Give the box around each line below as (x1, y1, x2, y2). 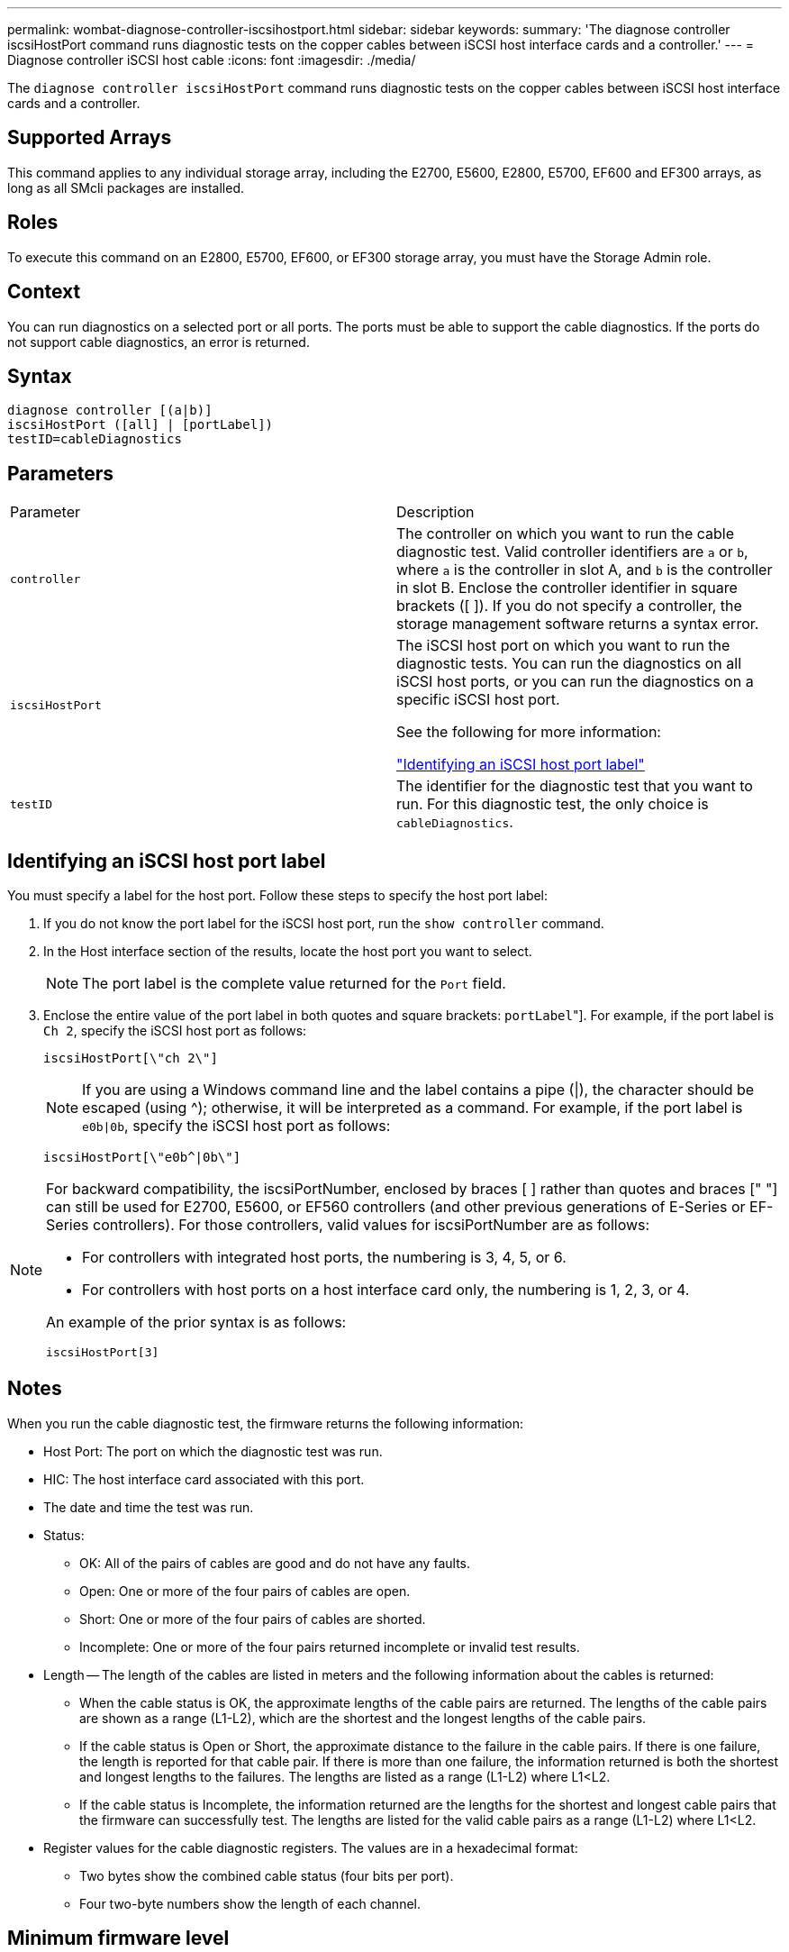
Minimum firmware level (7, 1927, 230, 1950)
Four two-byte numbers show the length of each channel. (79, 1895, 421, 1911)
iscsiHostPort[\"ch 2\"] (43, 1051, 218, 1066)
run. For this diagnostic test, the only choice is (396, 795, 709, 814)
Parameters (7, 461, 113, 485)
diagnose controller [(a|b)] (7, 403, 213, 418)
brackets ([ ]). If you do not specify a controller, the (396, 597, 742, 616)
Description (396, 503, 475, 522)
